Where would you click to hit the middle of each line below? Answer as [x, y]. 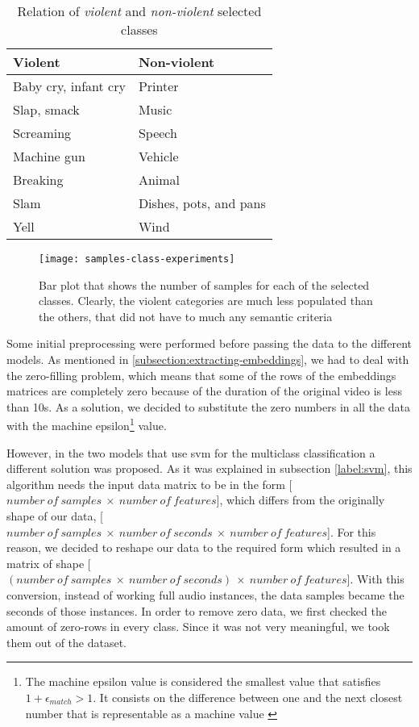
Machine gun [49, 156]
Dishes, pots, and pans [202, 203]
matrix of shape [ [49, 563]
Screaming [42, 133]
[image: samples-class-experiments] [137, 259]
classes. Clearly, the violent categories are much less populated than [206, 301]
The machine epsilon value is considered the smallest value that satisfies [203, 681]
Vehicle [158, 156]
